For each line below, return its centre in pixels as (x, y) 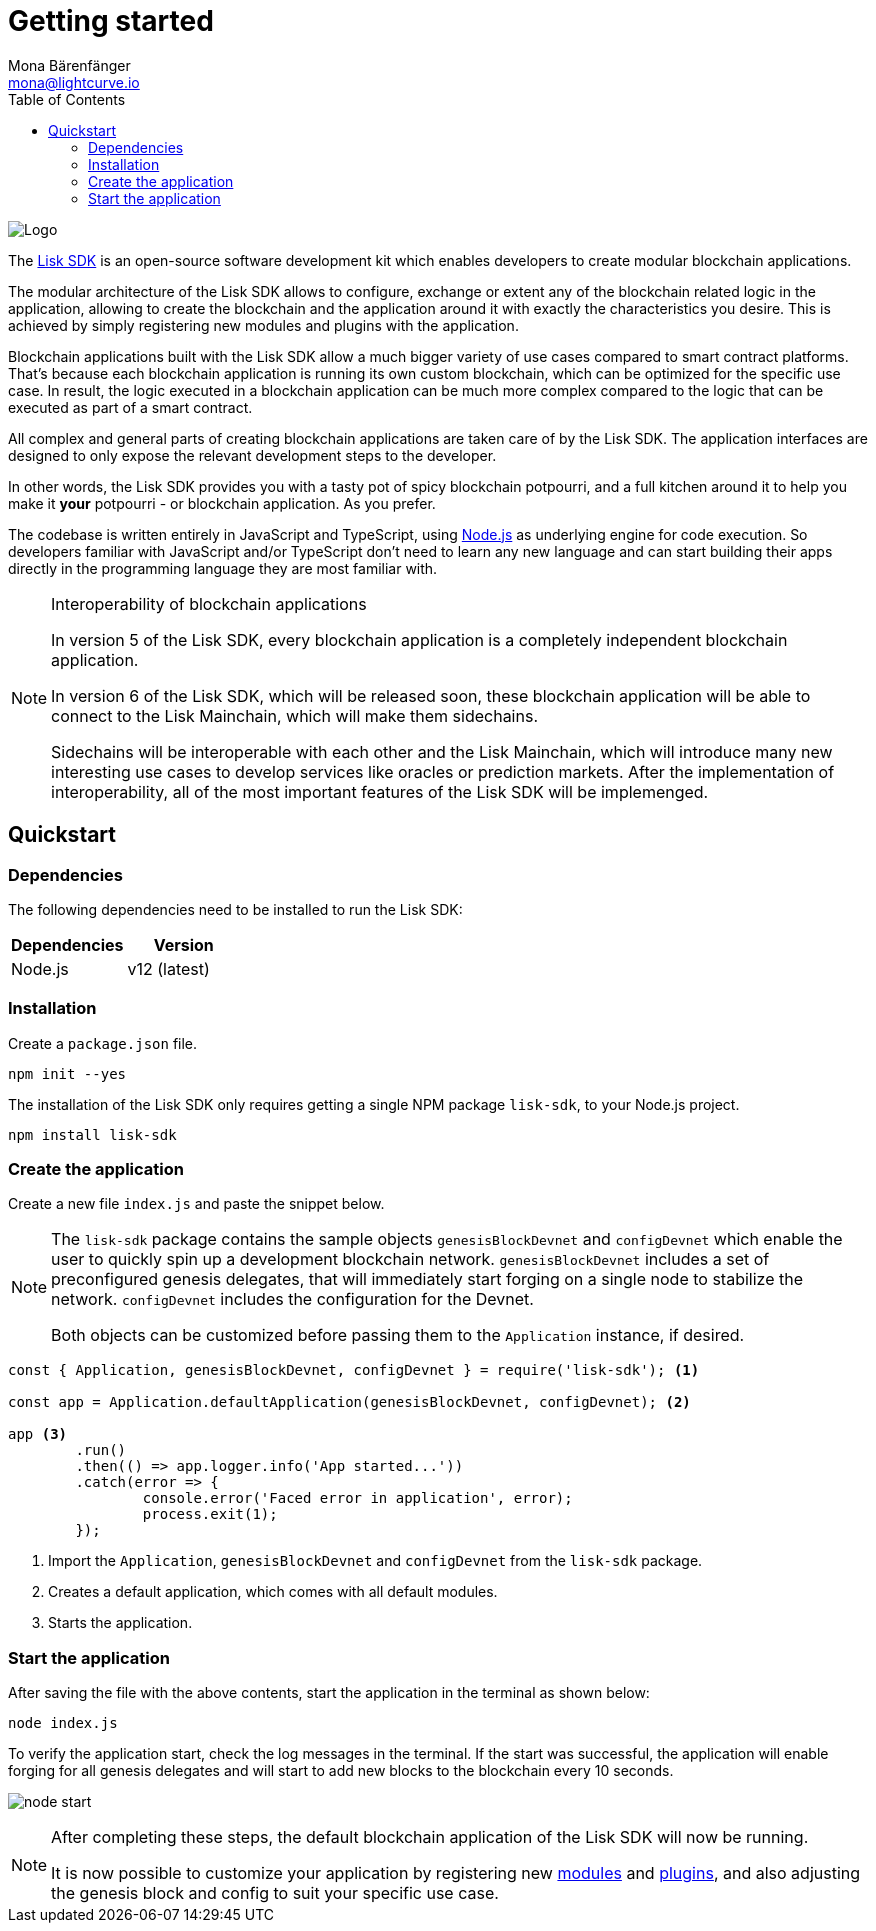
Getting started (111, 21)
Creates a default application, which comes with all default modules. (273, 1592)
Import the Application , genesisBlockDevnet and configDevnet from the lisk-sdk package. (375, 1561)
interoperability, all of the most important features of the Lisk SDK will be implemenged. (380, 791)
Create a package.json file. (103, 1043)
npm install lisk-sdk (92, 1134)
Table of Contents (67, 99)
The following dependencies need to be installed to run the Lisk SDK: (235, 909)
